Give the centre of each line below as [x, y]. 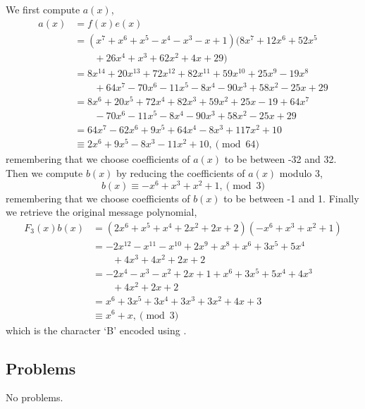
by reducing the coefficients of [181, 173]
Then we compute [44, 173]
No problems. [35, 397]
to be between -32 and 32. [280, 159]
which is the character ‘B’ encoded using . [96, 330]
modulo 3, [301, 173]
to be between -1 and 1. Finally [291, 198]
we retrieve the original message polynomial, [101, 212]
